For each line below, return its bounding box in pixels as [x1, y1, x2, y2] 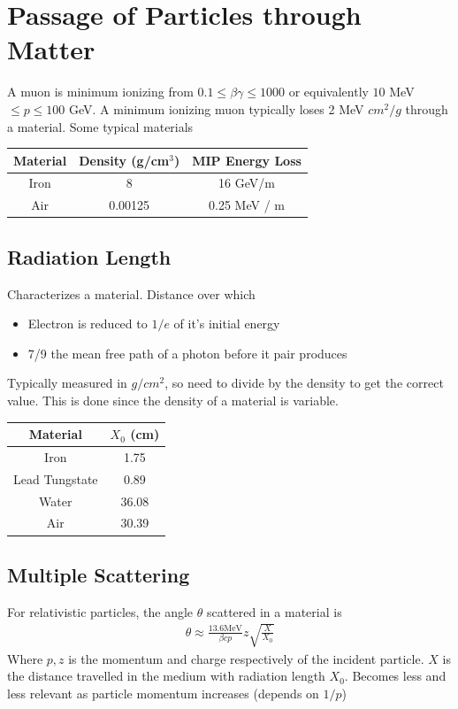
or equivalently [288, 82, 369, 101]
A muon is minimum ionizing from [7, 82, 194, 101]
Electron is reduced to [27, 314, 148, 333]
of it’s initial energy [173, 314, 280, 333]
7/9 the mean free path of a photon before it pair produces [27, 343, 347, 362]
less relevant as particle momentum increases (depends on [7, 684, 319, 703]
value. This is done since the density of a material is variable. [7, 390, 339, 409]
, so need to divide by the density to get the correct [164, 374, 444, 392]
